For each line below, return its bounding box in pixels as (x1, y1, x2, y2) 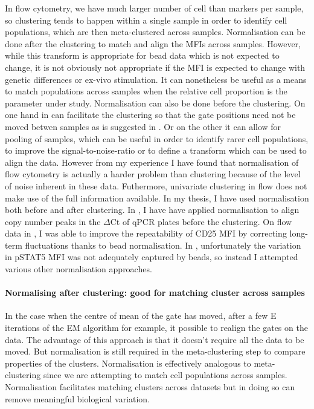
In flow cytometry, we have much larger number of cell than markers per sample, (5, 2, 304, 14)
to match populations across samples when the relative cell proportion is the (5, 85, 287, 97)
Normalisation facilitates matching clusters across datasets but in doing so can (5, 381, 295, 393)
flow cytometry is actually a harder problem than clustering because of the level (5, 168, 301, 180)
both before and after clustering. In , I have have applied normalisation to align (5, 203, 300, 216)
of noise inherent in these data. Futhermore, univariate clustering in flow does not (5, 179, 307, 192)
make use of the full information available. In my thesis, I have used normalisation (5, 191, 309, 204)
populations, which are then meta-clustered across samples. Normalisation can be (5, 25, 306, 38)
